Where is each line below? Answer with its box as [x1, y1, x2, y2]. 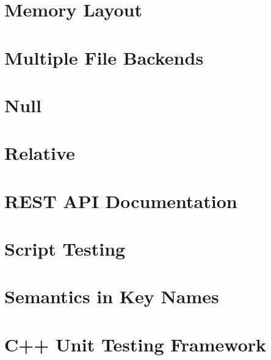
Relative [4, 140, 75, 165]
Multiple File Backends [4, 45, 204, 70]
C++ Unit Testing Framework [4, 331, 267, 356]
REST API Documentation [4, 188, 237, 213]
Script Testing [4, 236, 126, 261]
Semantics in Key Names [4, 284, 219, 309]
